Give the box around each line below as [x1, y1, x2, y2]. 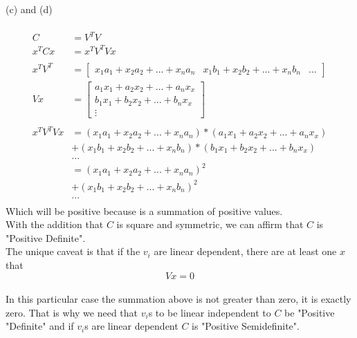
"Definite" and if [6, 319, 74, 333]
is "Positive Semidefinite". [192, 319, 300, 333]
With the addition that [6, 217, 104, 232]
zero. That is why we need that [6, 305, 138, 319]
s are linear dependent [84, 319, 178, 333]
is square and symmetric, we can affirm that [116, 217, 304, 232]
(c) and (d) [6, 1, 53, 16]
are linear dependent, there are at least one [154, 244, 337, 259]
